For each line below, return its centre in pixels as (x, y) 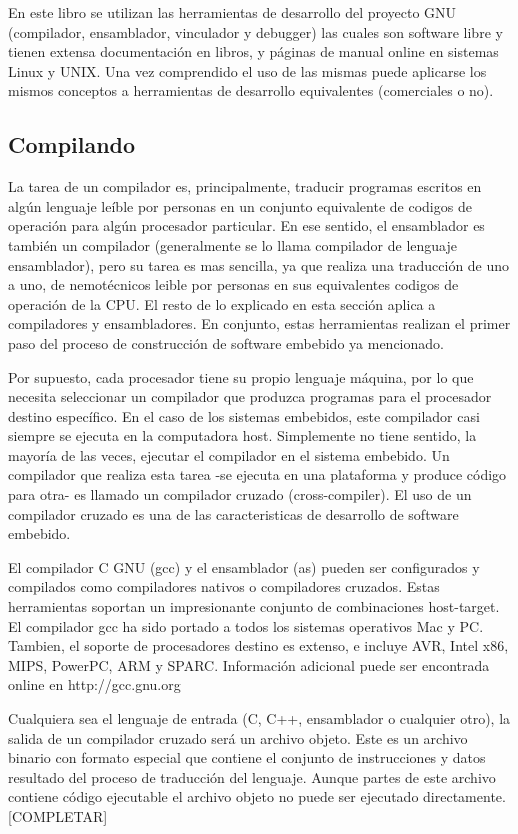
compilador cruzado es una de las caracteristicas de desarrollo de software (233, 513)
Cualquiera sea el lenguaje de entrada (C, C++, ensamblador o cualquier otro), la (259, 718)
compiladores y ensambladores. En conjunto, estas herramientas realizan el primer (259, 323)
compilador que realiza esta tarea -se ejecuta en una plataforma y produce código (257, 474)
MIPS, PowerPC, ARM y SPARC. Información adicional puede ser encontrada (249, 664)
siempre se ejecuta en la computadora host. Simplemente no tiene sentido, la (242, 435)
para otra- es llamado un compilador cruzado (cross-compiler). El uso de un (240, 494)
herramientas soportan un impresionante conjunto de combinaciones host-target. (254, 606)
